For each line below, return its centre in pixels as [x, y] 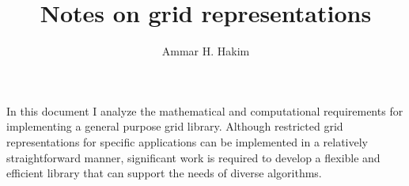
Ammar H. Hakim [206, 51]
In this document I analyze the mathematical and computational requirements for [205, 110]
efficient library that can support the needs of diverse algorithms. [164, 173]
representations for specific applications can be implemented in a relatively [187, 141]
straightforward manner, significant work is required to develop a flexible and [193, 157]
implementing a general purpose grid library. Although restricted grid [175, 126]
